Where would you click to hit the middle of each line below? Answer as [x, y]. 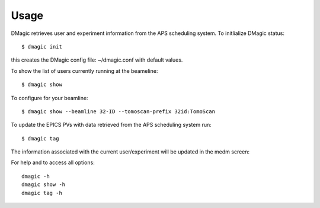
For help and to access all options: [53, 162]
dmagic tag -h [42, 193]
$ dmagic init [42, 47]
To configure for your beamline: [49, 98]
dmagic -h [36, 176]
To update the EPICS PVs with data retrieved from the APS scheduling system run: [111, 125]
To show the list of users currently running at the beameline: [84, 71]
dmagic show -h [44, 185]
